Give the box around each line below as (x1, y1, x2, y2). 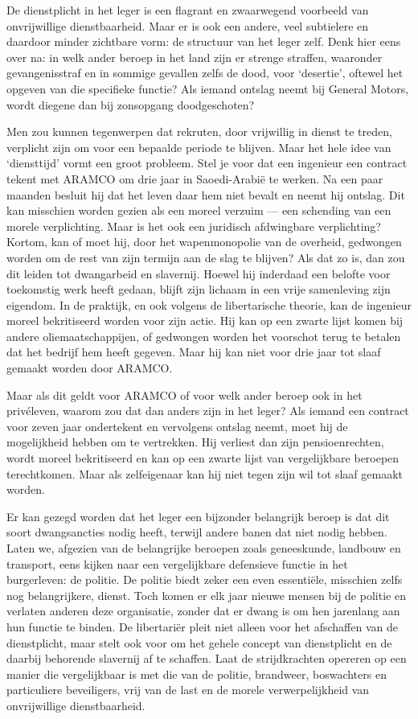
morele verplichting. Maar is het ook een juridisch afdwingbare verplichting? (6, 217, 381, 234)
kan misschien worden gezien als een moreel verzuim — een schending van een (6, 202, 391, 219)
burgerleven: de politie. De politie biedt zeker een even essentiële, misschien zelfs (6, 571, 403, 588)
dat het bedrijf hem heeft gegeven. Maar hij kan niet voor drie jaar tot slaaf (6, 343, 381, 360)
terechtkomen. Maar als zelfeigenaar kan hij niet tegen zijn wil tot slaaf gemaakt (6, 465, 403, 482)
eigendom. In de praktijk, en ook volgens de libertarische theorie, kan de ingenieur (6, 296, 412, 313)
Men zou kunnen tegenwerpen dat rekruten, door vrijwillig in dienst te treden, (6, 123, 392, 140)
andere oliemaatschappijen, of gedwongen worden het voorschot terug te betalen (6, 327, 401, 344)
